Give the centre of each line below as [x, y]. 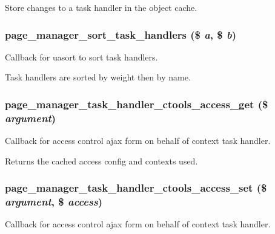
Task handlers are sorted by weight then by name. [98, 77]
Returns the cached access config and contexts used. [101, 161]
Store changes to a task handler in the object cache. [101, 7]
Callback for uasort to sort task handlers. [81, 57]
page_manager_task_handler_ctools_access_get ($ [137, 104]
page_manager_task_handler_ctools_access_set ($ [136, 188]
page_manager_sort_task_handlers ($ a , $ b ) [121, 34]
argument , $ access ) [54, 202]
